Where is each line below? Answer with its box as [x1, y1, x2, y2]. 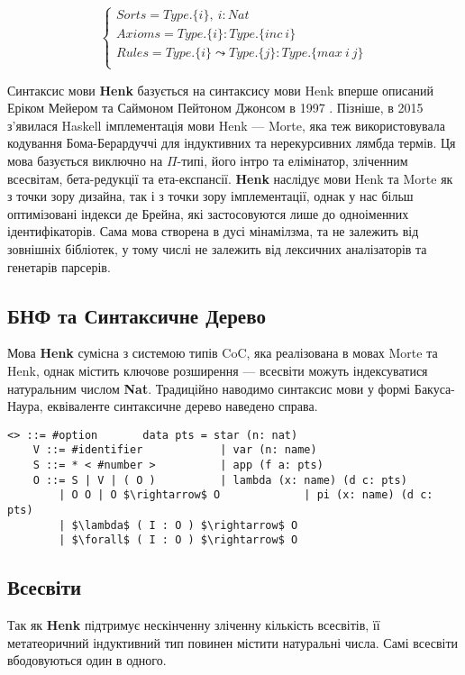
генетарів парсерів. [7, 257, 111, 276]
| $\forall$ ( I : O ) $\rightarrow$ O [59, 534, 298, 547]
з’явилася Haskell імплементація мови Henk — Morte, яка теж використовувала [7, 115, 446, 134]
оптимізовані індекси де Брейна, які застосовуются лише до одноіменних [7, 204, 409, 223]
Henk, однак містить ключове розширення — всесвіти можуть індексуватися [7, 360, 428, 379]
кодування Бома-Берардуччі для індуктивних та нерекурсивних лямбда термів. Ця [7, 133, 456, 152]
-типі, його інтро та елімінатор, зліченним [177, 151, 408, 169]
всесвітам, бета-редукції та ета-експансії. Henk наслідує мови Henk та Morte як [7, 169, 453, 187]
